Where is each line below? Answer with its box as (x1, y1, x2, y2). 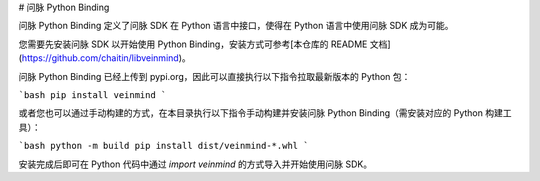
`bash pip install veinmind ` (18, 89, 167, 100)
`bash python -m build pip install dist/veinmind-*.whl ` (18, 140, 309, 152)
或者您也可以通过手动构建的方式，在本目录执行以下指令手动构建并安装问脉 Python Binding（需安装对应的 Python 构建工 (18, 107, 512, 119)
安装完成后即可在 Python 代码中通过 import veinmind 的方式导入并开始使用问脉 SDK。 (18, 158, 373, 170)
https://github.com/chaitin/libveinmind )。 (21, 52, 191, 64)
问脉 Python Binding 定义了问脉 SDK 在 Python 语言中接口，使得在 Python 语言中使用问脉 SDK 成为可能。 (18, 20, 454, 32)
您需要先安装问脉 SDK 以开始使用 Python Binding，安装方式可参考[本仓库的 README (18, 38, 368, 50)
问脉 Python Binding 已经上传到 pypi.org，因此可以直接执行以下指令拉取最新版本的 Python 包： (18, 70, 411, 82)
